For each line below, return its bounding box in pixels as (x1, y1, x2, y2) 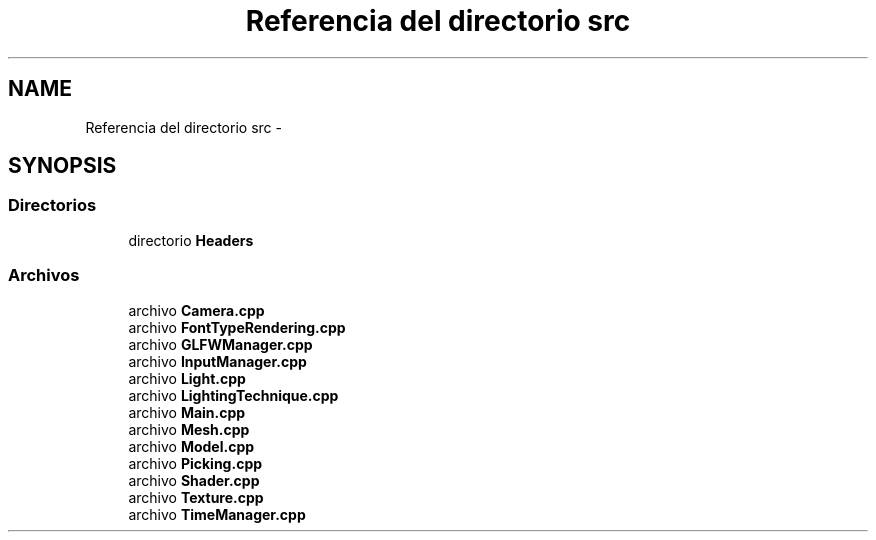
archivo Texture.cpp (128, 488, 264, 506)
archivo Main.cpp (128, 403, 246, 421)
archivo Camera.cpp (128, 301, 265, 319)
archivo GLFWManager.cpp (128, 335, 313, 353)
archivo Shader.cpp (128, 471, 260, 489)
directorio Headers (128, 231, 254, 249)
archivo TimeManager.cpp (128, 505, 306, 523)
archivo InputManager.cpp (128, 352, 307, 370)
